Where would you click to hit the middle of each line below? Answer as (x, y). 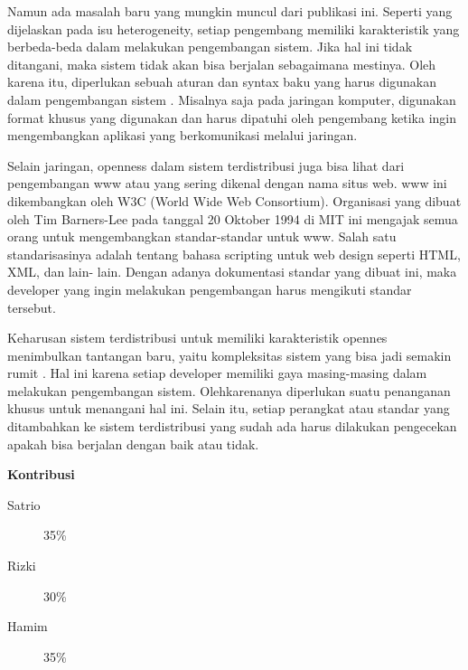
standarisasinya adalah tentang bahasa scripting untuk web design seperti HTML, (234, 254)
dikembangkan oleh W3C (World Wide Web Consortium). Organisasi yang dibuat (234, 200)
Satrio (24, 504)
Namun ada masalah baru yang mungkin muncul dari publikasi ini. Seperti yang (230, 11)
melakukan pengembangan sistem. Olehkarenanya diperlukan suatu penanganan (229, 390)
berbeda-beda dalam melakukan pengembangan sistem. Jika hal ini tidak (210, 47)
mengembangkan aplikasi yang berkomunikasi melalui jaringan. (183, 135)
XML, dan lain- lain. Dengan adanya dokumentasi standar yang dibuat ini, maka (232, 272)
